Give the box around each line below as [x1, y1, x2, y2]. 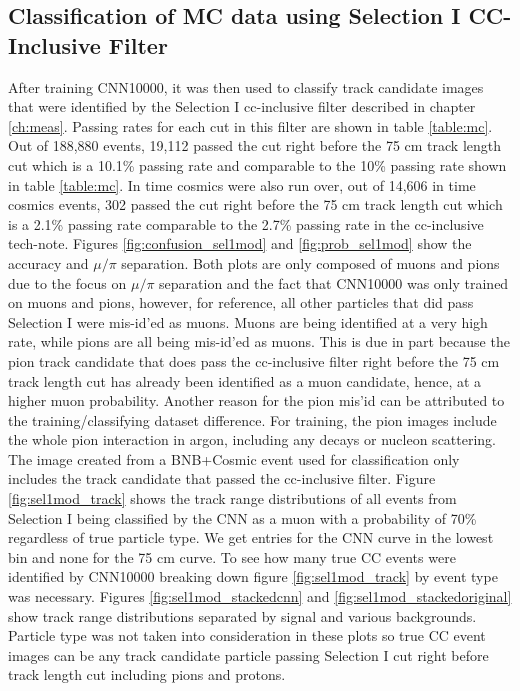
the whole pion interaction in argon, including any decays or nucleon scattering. [8, 429, 497, 450]
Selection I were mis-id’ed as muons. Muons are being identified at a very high [8, 311, 488, 332]
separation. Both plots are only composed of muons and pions [121, 252, 500, 273]
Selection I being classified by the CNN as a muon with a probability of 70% [8, 507, 477, 528]
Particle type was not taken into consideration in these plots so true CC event [8, 625, 486, 646]
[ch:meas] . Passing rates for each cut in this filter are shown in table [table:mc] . [8, 115, 493, 136]
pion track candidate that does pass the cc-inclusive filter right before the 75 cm [8, 350, 500, 371]
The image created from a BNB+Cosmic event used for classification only [8, 448, 460, 469]
